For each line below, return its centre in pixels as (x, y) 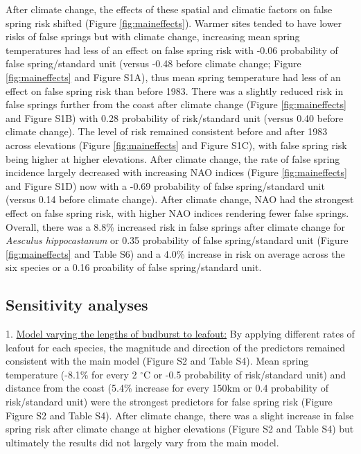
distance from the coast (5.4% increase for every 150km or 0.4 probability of (167, 388)
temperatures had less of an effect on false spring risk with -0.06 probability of (172, 50)
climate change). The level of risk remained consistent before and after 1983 (167, 131)
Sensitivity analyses (77, 305)
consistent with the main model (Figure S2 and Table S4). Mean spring (157, 361)
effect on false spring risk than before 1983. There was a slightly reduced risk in (175, 90)
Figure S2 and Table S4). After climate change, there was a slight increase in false (180, 415)
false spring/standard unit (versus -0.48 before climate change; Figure (153, 63)
